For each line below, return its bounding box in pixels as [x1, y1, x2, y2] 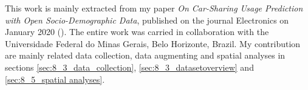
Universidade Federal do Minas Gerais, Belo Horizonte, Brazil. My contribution [5, 37, 301, 50]
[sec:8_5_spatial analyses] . [5, 72, 105, 85]
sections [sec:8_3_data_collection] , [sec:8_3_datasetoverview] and [5, 60, 254, 73]
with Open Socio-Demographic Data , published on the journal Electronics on [5, 13, 289, 26]
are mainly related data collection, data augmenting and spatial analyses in [5, 49, 286, 62]
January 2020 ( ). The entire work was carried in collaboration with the [5, 25, 269, 38]
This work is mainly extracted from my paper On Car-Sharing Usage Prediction [5, 2, 303, 14]
